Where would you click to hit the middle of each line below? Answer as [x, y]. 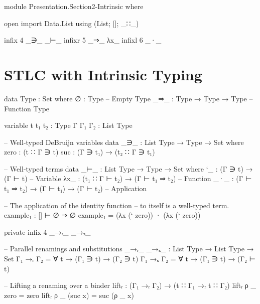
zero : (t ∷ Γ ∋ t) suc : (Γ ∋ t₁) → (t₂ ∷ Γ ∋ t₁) [80, 152]
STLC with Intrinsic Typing [103, 74]
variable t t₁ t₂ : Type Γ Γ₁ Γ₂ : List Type [68, 125]
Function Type [27, 108]
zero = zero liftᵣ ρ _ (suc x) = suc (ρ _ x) [69, 295]
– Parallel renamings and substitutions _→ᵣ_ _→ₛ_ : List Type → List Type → [129, 249]
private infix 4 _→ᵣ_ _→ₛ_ [47, 232]
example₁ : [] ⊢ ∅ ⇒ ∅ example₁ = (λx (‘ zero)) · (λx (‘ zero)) [102, 215]
